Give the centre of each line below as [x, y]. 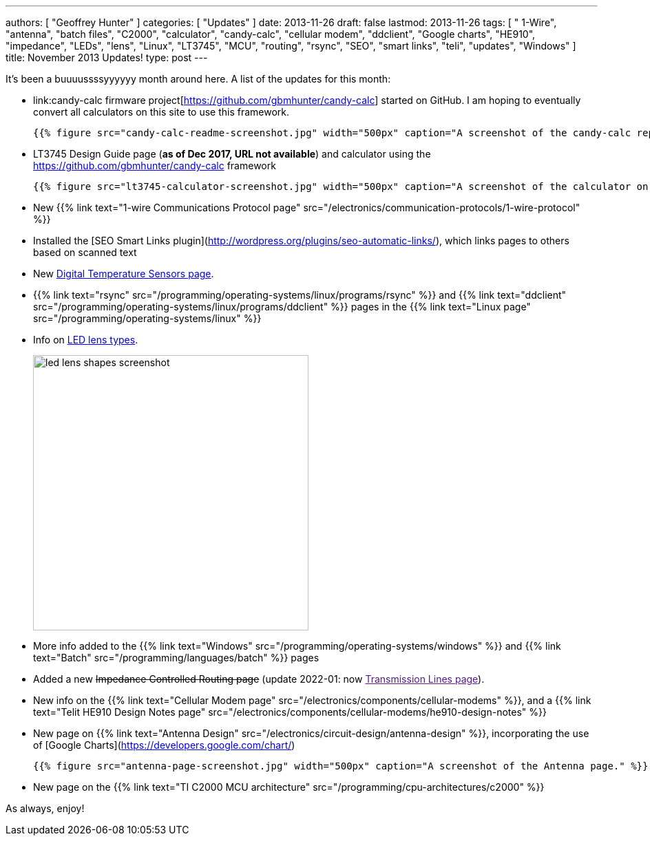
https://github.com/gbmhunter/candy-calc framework [155, 166]
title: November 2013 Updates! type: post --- [107, 57]
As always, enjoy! [45, 808]
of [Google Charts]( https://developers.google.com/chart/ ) [164, 745]
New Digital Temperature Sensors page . [124, 274]
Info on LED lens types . [86, 340]
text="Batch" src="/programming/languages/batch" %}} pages [176, 658]
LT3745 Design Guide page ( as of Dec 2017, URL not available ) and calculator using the [232, 154]
